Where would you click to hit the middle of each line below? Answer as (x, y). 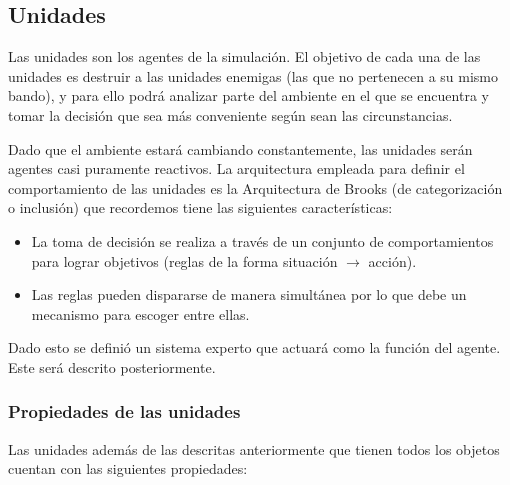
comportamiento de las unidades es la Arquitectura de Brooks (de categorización (255, 187)
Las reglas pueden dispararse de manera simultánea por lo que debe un (249, 294)
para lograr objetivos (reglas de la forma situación (184, 260)
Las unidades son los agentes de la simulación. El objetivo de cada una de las (244, 56)
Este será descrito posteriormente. (112, 366)
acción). (392, 260)
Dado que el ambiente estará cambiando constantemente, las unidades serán (240, 148)
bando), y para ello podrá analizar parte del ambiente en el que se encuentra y (248, 95)
